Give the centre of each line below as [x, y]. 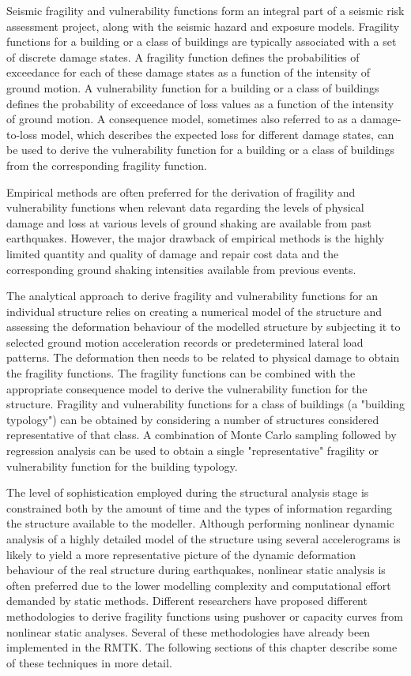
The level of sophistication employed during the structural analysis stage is [188, 492]
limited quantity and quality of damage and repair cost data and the [173, 253]
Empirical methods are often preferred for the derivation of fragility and [181, 192]
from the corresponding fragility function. [107, 165]
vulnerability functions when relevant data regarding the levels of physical [185, 207]
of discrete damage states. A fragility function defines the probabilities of [183, 56]
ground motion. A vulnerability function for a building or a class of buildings [193, 87]
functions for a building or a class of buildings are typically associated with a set [202, 41]
